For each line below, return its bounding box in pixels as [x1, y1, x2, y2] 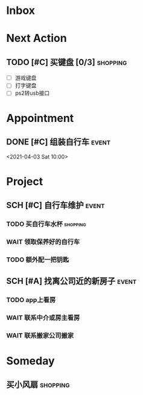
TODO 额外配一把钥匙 [6, 255, 69, 264]
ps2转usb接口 [14, 89, 50, 97]
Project [6, 174, 43, 188]
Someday [6, 354, 56, 368]
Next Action [6, 32, 68, 46]
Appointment [6, 111, 74, 125]
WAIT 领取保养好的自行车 [6, 237, 80, 246]
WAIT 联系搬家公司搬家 [6, 331, 74, 340]
